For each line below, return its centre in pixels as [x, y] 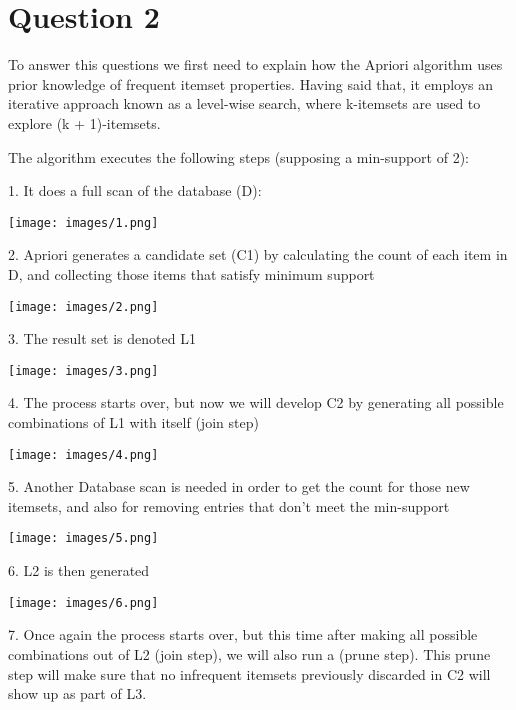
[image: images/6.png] [83, 602]
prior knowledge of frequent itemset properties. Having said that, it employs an [251, 83]
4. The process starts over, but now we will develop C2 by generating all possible [256, 402]
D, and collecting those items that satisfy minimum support [191, 273]
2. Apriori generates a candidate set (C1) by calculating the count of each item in [258, 254]
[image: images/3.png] [83, 370]
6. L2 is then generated [79, 570]
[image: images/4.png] [83, 454]
